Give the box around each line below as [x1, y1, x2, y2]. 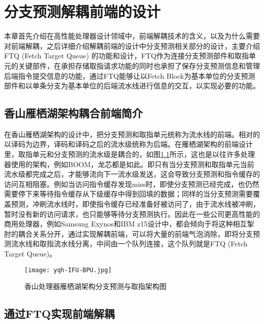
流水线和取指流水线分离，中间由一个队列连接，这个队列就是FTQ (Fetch [11, 238, 248, 249]
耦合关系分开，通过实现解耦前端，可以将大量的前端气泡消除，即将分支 [18, 228, 253, 239]
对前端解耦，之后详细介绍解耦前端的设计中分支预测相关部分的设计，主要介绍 [4, 40, 260, 51]
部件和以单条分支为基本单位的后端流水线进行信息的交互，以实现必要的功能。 [4, 80, 260, 91]
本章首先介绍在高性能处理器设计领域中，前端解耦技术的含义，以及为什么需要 [4, 30, 260, 41]
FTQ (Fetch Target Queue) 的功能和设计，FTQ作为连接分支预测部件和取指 [4, 50, 249, 61]
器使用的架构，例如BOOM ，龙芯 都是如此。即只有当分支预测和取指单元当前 [4, 158, 254, 169]
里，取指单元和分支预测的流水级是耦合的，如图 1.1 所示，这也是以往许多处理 [4, 149, 255, 159]
